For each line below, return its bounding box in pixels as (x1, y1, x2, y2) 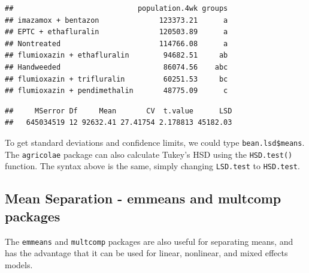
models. (5, 258, 33, 271)
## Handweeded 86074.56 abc (5, 62, 228, 71)
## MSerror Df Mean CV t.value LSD (5, 106, 232, 115)
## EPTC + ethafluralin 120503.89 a (5, 28, 228, 37)
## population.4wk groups (5, 4, 228, 13)
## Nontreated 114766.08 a (5, 39, 228, 48)
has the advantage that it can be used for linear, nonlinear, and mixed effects (5, 247, 288, 259)
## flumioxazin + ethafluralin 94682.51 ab (5, 51, 228, 60)
